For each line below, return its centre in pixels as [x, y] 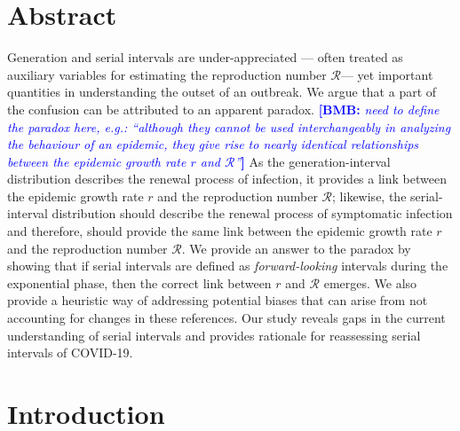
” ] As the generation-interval [313, 161]
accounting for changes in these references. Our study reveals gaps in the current [226, 318]
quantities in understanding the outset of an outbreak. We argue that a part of [222, 92]
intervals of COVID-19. [70, 353]
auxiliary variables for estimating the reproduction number [167, 74]
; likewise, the [369, 196]
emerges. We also [370, 282]
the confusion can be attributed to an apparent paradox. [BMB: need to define [223, 109]
